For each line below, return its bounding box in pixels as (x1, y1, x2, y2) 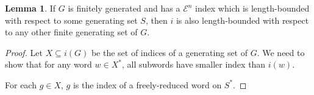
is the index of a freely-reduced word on (73, 78, 222, 91)
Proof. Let (5, 46, 43, 58)
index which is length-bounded (195, 2, 310, 14)
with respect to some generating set (5, 13, 138, 26)
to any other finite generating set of (5, 26, 138, 38)
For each (5, 78, 37, 91)
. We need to (257, 46, 305, 58)
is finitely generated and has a (68, 2, 180, 14)
